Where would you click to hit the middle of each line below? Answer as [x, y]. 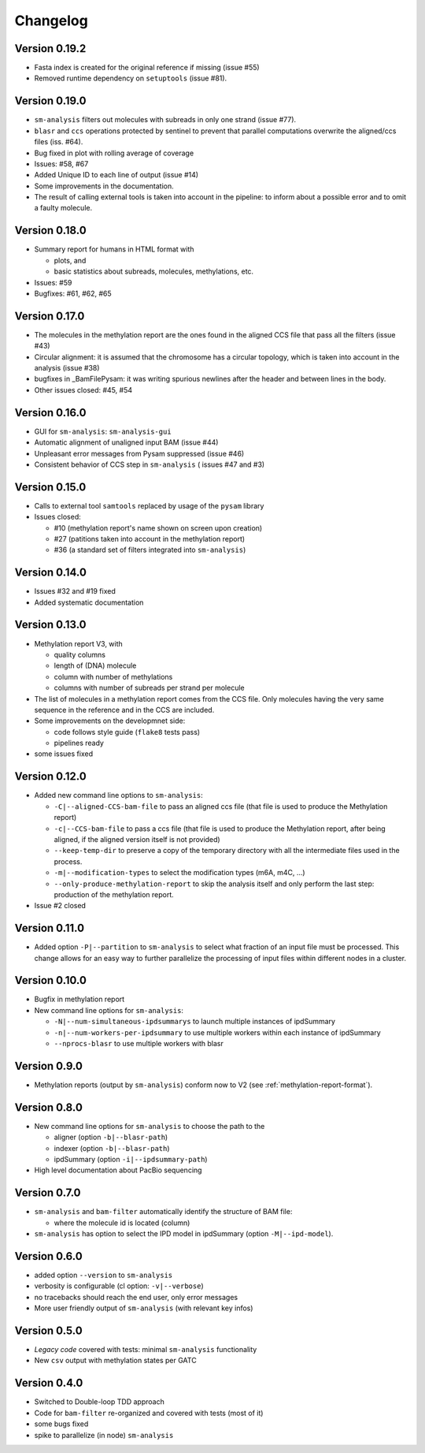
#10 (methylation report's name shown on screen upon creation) [158, 527]
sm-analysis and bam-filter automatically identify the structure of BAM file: [163, 1212]
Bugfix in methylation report [79, 999]
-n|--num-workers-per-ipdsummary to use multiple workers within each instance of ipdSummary [217, 1032]
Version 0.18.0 [50, 231]
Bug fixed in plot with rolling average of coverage [114, 153]
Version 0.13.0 [50, 625]
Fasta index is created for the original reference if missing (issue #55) [147, 68]
